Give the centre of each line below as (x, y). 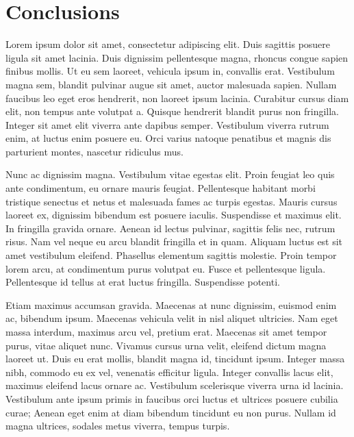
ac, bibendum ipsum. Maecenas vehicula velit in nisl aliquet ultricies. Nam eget (172, 318)
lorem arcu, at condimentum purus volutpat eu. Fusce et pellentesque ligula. (166, 268)
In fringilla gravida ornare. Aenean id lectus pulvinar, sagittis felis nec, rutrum (170, 228)
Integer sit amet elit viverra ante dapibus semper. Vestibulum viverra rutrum (167, 124)
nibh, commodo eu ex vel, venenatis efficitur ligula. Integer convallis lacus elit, (169, 372)
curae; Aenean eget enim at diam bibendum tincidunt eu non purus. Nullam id (171, 412)
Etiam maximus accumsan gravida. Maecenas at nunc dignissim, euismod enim (171, 304)
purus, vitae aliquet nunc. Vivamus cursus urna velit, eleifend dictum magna (166, 345)
